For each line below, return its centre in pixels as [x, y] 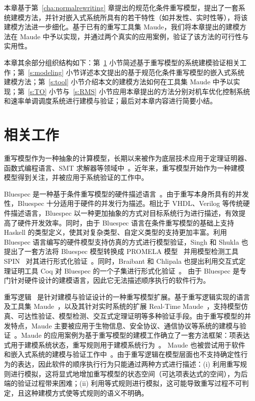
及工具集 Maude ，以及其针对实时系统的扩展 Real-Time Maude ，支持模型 [123, 306]
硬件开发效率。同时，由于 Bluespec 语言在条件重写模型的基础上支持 [126, 222]
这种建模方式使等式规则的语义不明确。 [86, 392]
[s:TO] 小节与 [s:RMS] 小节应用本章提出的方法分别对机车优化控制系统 [139, 91]
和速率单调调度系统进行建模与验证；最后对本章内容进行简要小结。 [110, 101]
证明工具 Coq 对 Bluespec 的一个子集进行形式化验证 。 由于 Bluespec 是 [125, 270]
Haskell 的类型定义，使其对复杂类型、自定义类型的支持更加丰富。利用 [115, 232]
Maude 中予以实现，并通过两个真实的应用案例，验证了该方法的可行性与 [134, 36]
